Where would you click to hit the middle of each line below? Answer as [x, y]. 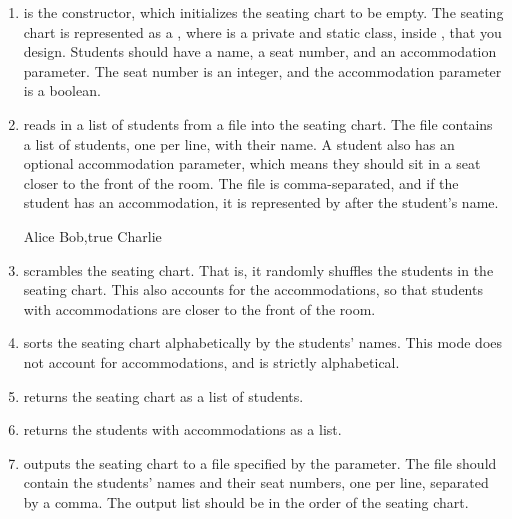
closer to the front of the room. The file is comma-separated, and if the [241, 182]
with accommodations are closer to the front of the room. [199, 308]
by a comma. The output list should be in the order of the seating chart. [246, 501]
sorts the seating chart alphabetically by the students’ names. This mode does [263, 342]
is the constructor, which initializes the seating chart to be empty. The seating [263, 12]
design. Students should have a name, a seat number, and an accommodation [260, 51]
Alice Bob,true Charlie [92, 235]
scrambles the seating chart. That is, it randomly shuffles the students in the [258, 269]
